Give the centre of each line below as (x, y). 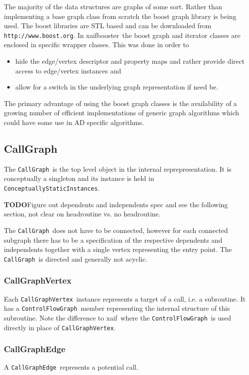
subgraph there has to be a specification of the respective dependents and (113, 240)
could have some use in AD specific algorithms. (74, 122)
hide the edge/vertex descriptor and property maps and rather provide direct (130, 61)
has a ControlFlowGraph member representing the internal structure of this (117, 308)
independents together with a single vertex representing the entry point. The (118, 249)
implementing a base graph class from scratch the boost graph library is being (120, 16)
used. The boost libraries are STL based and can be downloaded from (108, 26)
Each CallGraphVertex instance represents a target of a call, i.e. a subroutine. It (125, 298)
